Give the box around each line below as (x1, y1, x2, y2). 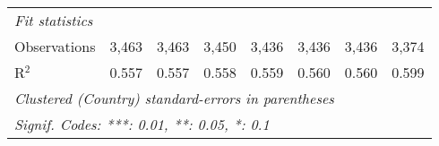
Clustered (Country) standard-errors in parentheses (14, 88, 334, 108)
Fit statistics (14, 10, 93, 30)
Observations (14, 36, 96, 56)
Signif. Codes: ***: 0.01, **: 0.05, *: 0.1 (14, 114, 270, 134)
